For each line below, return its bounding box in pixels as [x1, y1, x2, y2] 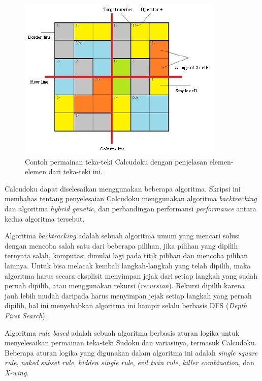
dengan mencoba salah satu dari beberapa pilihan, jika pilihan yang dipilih [5, 240, 238, 251]
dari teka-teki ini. [48, 166, 103, 177]
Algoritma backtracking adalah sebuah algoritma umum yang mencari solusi [5, 230, 240, 241]
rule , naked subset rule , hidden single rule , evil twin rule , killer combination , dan [5, 357, 254, 368]
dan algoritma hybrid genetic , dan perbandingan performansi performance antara [5, 203, 256, 213]
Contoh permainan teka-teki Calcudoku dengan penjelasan [25, 156, 208, 167]
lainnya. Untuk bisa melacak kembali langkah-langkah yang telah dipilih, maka [5, 260, 251, 270]
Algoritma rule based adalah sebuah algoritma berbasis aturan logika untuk [5, 327, 240, 338]
